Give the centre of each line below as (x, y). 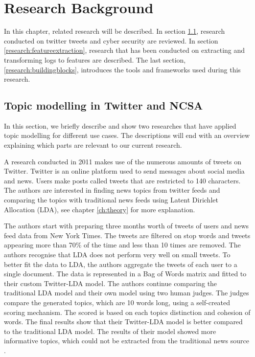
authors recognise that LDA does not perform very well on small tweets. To (117, 255)
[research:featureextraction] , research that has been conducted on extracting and (125, 50)
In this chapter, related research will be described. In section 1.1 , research (115, 31)
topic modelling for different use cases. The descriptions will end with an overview (127, 135)
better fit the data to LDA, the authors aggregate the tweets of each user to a (121, 264)
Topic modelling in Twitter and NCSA (104, 105)
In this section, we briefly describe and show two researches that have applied (120, 125)
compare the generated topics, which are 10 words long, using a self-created (117, 302)
